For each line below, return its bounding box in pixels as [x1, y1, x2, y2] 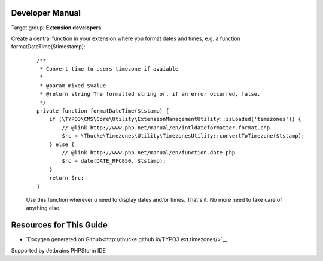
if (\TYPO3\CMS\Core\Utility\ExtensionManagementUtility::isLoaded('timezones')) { [48, 116, 302, 123]
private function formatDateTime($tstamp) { [36, 108, 170, 114]
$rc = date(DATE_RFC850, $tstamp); [62, 157, 166, 165]
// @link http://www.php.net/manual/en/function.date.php [62, 149, 236, 156]
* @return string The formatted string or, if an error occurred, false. [39, 90, 261, 98]
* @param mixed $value [39, 82, 106, 89]
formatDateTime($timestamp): [11, 43, 86, 50]
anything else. [26, 204, 61, 212]
